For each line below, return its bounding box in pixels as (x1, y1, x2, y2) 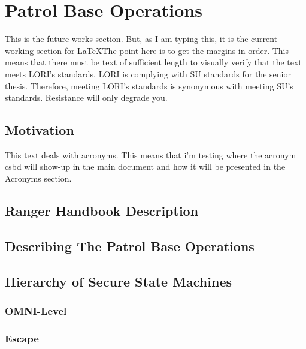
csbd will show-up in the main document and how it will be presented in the (5, 160, 286, 173)
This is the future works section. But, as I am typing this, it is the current (5, 32, 278, 45)
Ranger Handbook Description (5, 201, 199, 220)
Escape (5, 330, 39, 345)
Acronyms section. (5, 172, 72, 185)
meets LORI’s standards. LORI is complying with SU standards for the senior (5, 67, 291, 80)
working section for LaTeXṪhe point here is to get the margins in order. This (5, 44, 289, 56)
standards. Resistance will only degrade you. (5, 91, 168, 104)
